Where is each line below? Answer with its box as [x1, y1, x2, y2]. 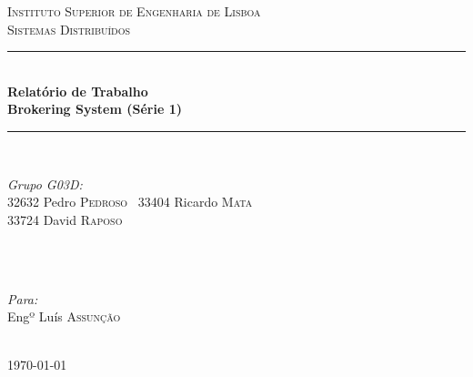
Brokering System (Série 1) [7, 99, 182, 118]
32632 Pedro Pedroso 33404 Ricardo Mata [7, 192, 253, 211]
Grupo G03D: [7, 174, 83, 193]
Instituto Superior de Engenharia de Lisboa [7, 2, 261, 20]
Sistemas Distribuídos [7, 19, 131, 38]
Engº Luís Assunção [7, 307, 121, 326]
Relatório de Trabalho [7, 81, 148, 100]
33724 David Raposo [7, 209, 123, 229]
